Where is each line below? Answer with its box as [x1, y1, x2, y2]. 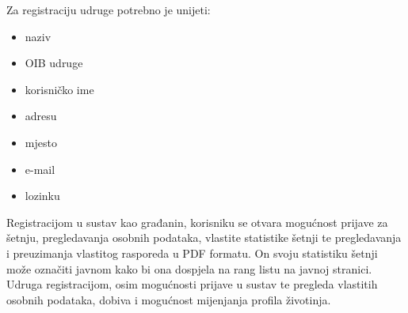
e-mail [25, 160, 55, 177]
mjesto [25, 134, 57, 150]
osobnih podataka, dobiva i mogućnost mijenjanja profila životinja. [6, 291, 331, 307]
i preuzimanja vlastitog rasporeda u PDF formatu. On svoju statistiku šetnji [6, 244, 378, 261]
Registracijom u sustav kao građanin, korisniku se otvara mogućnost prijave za [6, 213, 388, 230]
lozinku [25, 187, 60, 204]
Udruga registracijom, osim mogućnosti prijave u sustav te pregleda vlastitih [6, 276, 378, 292]
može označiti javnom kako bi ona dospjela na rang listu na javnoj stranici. [6, 260, 372, 277]
